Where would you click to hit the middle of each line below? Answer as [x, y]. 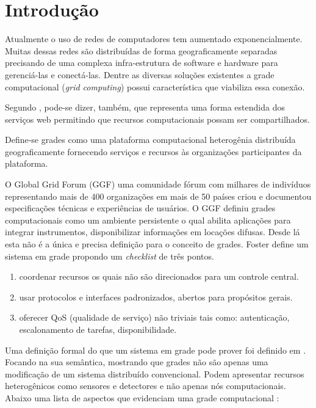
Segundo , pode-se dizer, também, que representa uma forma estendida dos [145, 107]
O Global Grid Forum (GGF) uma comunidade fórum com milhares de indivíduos [158, 184]
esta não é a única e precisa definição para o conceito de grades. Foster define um [157, 244]
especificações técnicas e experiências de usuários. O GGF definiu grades [140, 208]
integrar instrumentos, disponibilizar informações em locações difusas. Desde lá [153, 232]
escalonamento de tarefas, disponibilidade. [98, 329]
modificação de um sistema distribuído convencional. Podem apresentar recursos [155, 373]
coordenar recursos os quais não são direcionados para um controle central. [159, 276]
